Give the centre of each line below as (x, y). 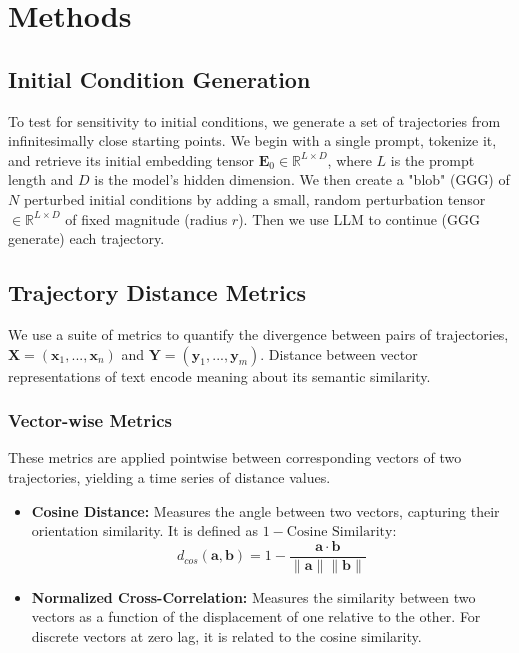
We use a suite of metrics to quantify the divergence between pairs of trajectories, (258, 333)
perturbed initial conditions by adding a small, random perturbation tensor (254, 198)
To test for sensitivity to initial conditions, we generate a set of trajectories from (254, 120)
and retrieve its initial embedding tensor (131, 159)
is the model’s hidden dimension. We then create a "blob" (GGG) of (302, 179)
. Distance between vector (339, 353)
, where (349, 159)
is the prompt (432, 159)
